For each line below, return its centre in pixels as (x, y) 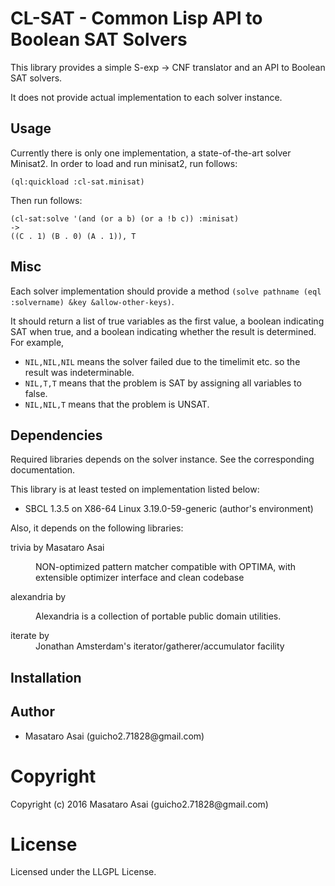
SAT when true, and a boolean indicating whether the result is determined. (163, 331)
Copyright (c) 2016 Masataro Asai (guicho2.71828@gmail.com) (139, 804)
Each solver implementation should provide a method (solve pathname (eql (166, 291)
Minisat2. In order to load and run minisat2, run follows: (124, 163)
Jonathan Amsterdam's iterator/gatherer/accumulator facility (160, 646)
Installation (46, 677)
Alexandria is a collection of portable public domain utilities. (158, 616)
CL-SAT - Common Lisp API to (136, 18)
